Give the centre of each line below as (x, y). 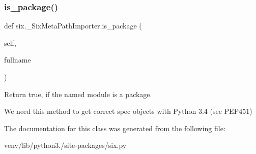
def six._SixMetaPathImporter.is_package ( (73, 26)
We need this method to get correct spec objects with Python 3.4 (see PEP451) (128, 111)
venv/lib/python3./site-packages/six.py (65, 145)
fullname (18, 60)
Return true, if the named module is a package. (78, 94)
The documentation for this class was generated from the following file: (115, 128)
